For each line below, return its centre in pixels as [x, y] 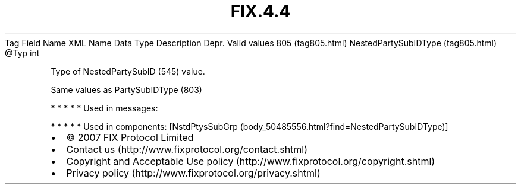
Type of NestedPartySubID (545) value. [128, 71]
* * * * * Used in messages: [104, 108]
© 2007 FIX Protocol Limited [130, 137]
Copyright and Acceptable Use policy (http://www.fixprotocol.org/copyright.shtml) [251, 161]
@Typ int [22, 53]
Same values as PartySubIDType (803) [126, 89]
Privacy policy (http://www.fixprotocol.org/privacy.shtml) [193, 173]
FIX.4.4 [260, 11]
